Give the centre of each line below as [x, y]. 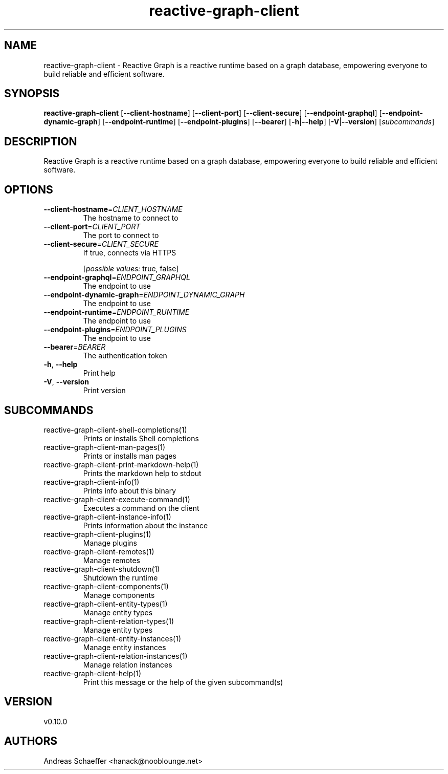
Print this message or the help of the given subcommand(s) [183, 682]
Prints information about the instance [145, 525]
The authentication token [125, 356]
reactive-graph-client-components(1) [106, 586]
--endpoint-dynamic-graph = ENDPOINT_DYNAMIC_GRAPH [144, 295]
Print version [104, 391]
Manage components [119, 595]
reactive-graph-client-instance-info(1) [107, 517]
